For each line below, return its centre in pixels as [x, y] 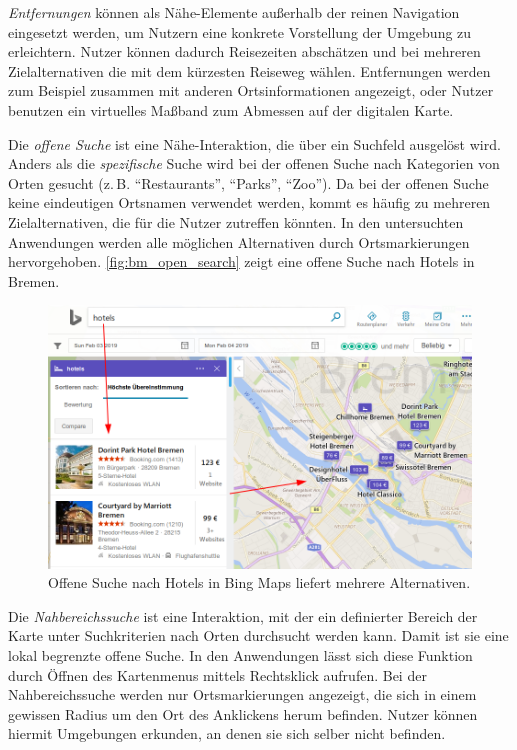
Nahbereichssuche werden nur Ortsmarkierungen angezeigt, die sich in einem [242, 694]
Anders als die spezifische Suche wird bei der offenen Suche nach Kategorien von [254, 163]
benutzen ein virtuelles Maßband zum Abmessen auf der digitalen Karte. [231, 109]
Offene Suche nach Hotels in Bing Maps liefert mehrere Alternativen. [259, 582]
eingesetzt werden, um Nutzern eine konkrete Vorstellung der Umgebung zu [240, 31]
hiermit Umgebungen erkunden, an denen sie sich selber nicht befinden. [227, 733]
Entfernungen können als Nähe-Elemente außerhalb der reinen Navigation [234, 12]
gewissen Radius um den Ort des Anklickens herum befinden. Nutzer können [243, 713]
